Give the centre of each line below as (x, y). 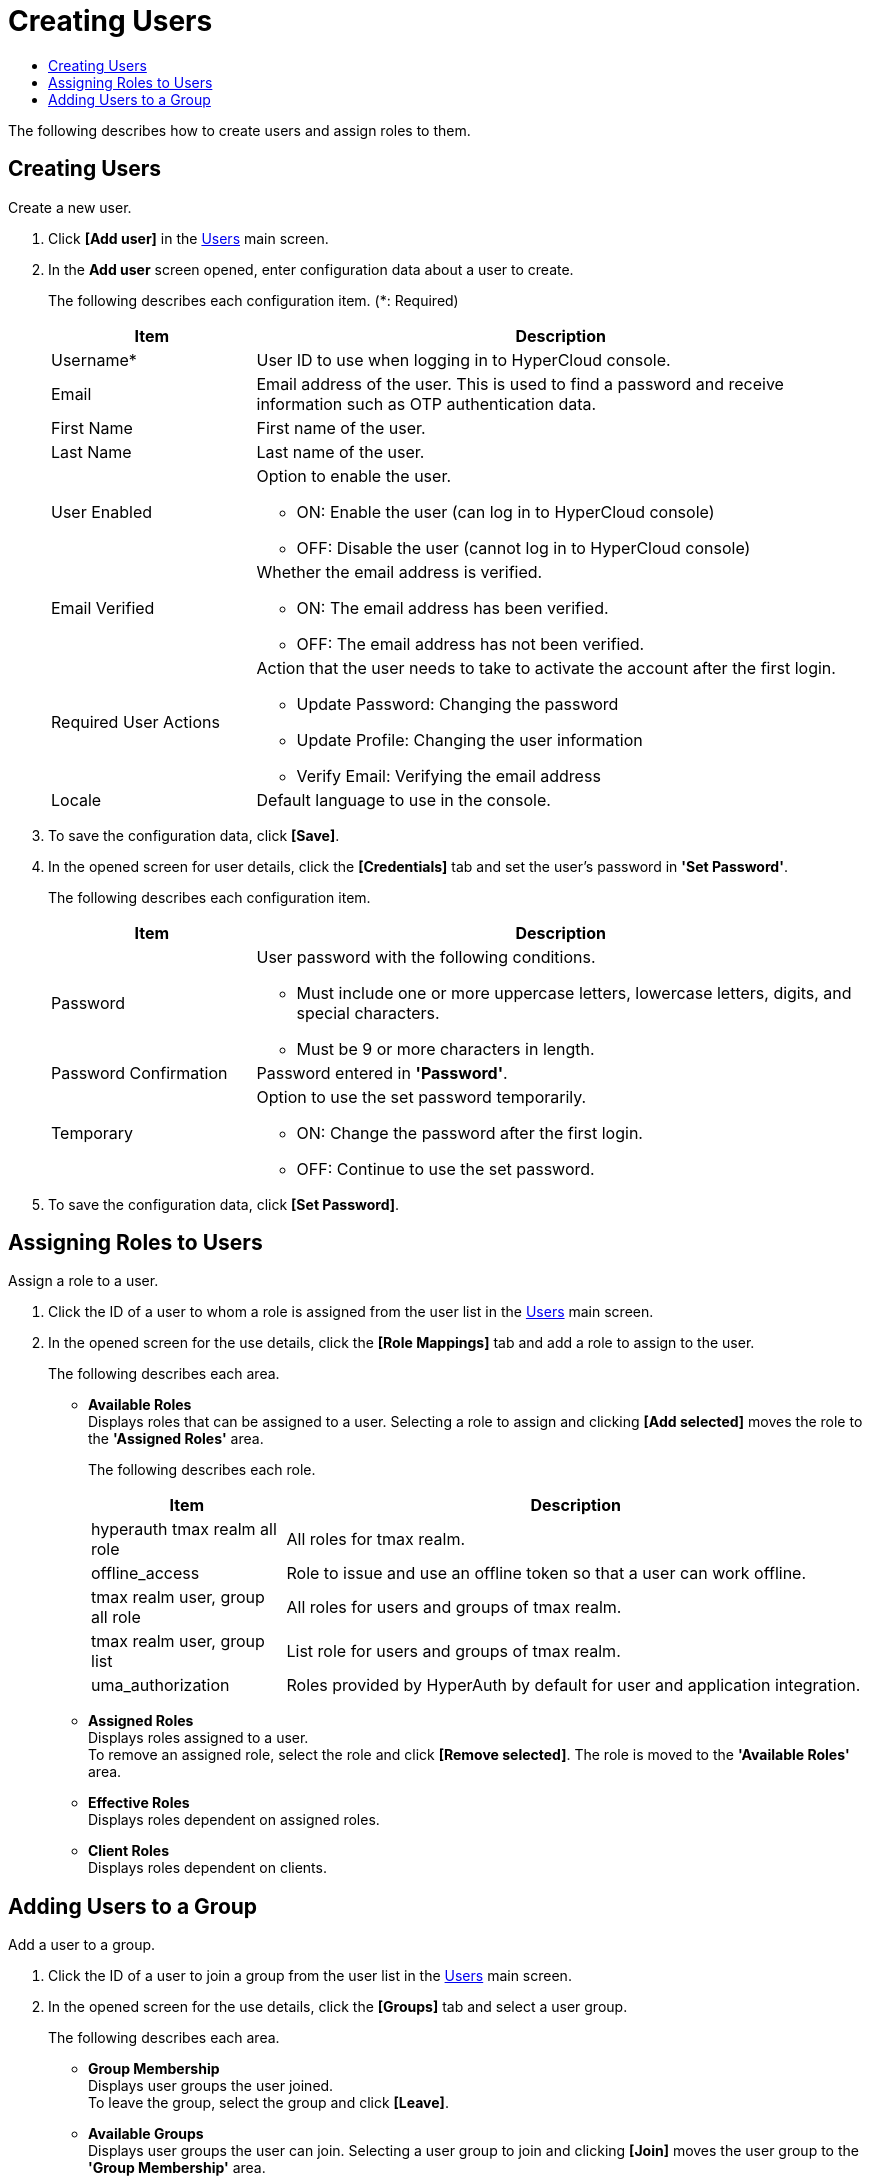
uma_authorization (160, 1685)
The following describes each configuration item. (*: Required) (253, 300)
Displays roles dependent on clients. (207, 1868)
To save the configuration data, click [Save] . (194, 835)
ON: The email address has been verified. (452, 607)
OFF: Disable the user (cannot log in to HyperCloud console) (523, 547)
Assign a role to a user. (83, 1281)
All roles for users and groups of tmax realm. (454, 1607)
